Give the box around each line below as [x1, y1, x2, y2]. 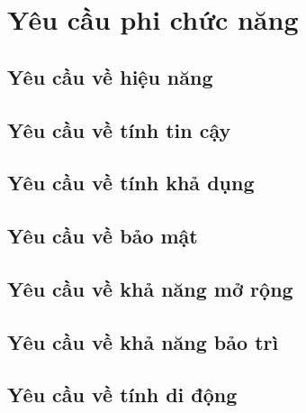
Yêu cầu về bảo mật [7, 222, 198, 250]
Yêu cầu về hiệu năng [7, 62, 213, 90]
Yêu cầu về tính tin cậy [7, 115, 231, 143]
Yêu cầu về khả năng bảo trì [7, 327, 279, 355]
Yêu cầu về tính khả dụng [7, 169, 255, 197]
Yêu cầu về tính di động [7, 381, 238, 408]
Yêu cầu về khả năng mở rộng [7, 274, 293, 302]
